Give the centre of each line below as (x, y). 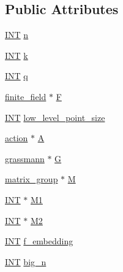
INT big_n (26, 261)
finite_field (26, 96)
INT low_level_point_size (55, 117)
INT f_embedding (39, 241)
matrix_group (32, 179)
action (17, 138)
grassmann (25, 158)
